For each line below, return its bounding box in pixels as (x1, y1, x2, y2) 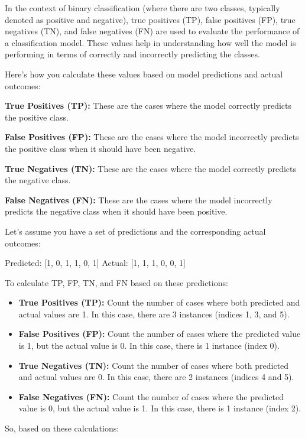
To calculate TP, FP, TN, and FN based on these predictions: (5, 276, 228, 288)
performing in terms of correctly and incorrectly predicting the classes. (5, 48, 260, 60)
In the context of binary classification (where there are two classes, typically (5, 2, 280, 14)
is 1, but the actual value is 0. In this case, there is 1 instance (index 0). (18, 339, 280, 352)
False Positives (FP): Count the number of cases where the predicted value (18, 327, 301, 340)
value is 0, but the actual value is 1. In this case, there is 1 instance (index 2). (18, 402, 301, 414)
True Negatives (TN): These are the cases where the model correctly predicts (5, 162, 296, 174)
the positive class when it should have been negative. (5, 142, 196, 154)
